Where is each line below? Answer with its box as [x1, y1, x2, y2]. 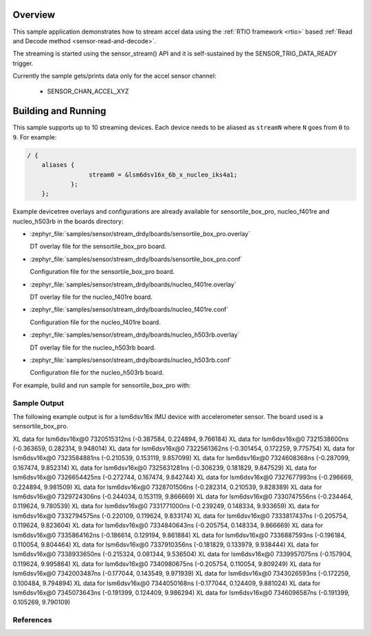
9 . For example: [12, 133, 57, 141]
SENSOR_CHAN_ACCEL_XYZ [47, 87, 129, 95]
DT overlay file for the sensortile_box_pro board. [30, 242, 167, 251]
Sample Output [12, 398, 65, 408]
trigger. [12, 59, 34, 67]
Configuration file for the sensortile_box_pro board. [30, 268, 175, 276]
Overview [12, 9, 56, 21]
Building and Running [12, 105, 106, 117]
